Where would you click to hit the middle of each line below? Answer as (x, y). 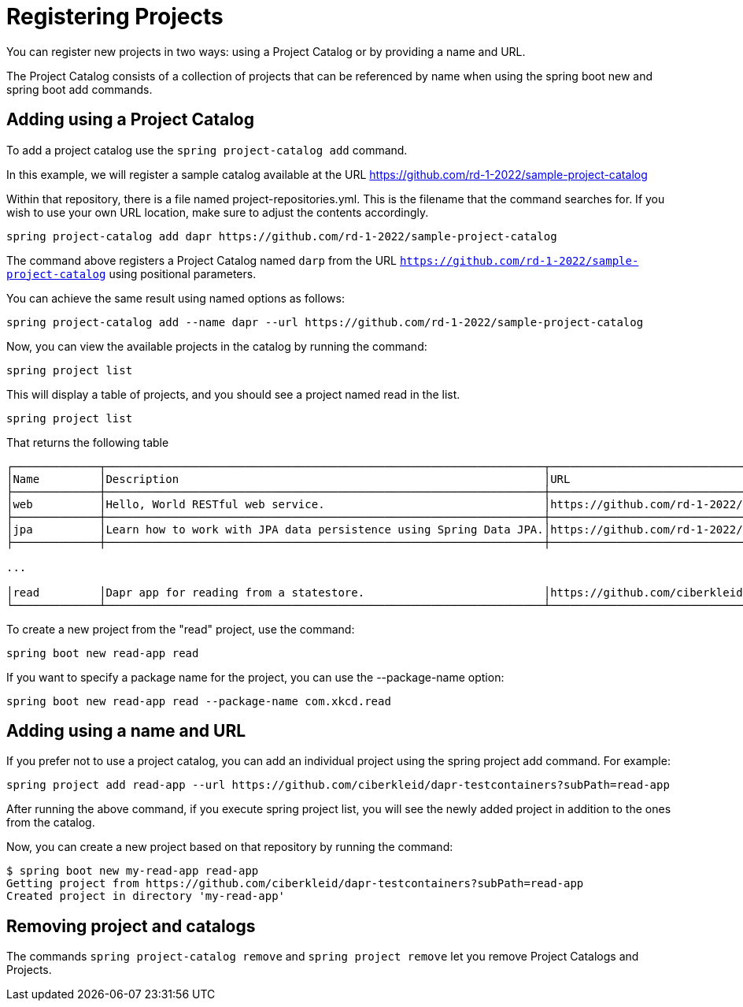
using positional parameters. (183, 273)
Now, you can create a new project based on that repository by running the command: (230, 847)
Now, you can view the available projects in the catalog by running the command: (217, 346)
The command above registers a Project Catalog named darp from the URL (201, 260)
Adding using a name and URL (126, 731)
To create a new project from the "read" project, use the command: (181, 629)
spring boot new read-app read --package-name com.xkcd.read (199, 701)
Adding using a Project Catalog (130, 120)
